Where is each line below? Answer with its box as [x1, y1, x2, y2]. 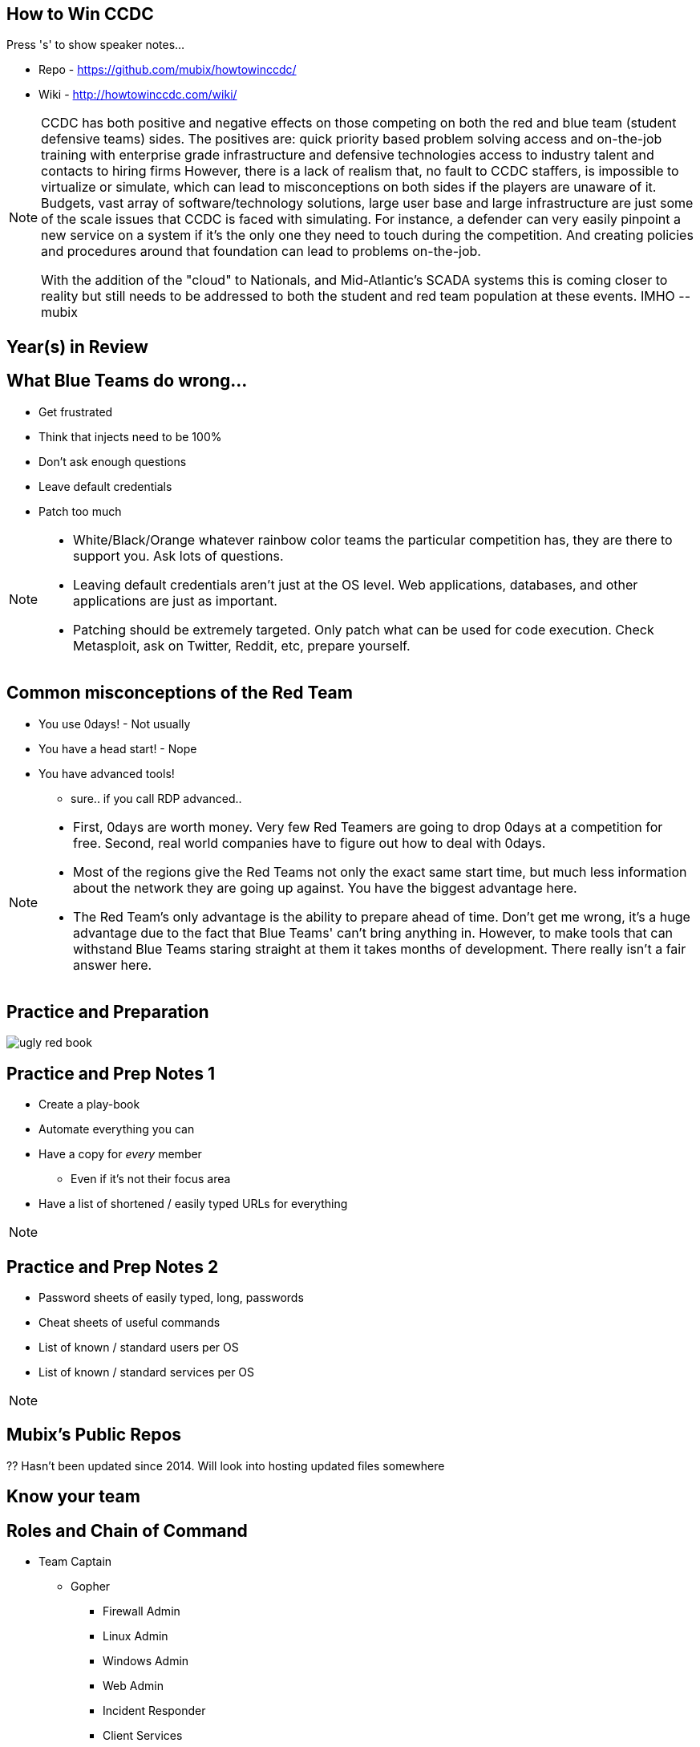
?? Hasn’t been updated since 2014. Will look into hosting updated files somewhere [6, 1458, 445, 1473]
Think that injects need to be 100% [38, 429, 222, 444]
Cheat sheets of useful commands [38, 1315, 221, 1330]
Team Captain [38, 1554, 112, 1569]
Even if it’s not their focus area [71, 1172, 231, 1186]
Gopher [71, 1579, 111, 1594]
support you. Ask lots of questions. [73, 547, 284, 564]
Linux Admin [103, 1629, 168, 1644]
